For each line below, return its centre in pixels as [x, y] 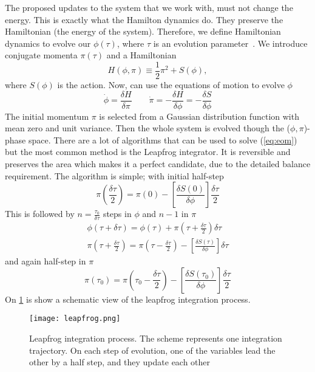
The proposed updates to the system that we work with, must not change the [149, 7]
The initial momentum [47, 116]
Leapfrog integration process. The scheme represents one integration [156, 338]
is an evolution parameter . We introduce [230, 43]
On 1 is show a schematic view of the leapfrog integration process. [128, 299]
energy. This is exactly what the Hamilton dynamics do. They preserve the [144, 19]
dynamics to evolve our [48, 43]
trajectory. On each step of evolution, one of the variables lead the [152, 350]
